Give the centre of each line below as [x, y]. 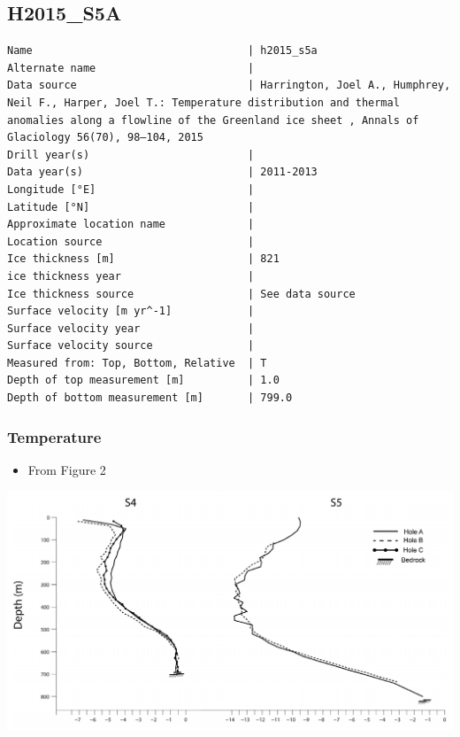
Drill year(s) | [131, 155]
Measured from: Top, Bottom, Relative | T [137, 363]
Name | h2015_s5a [162, 51]
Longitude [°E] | [131, 189]
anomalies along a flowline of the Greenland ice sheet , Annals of [213, 120]
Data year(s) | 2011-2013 [162, 172]
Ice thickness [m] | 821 [143, 259]
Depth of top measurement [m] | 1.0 [143, 380]
